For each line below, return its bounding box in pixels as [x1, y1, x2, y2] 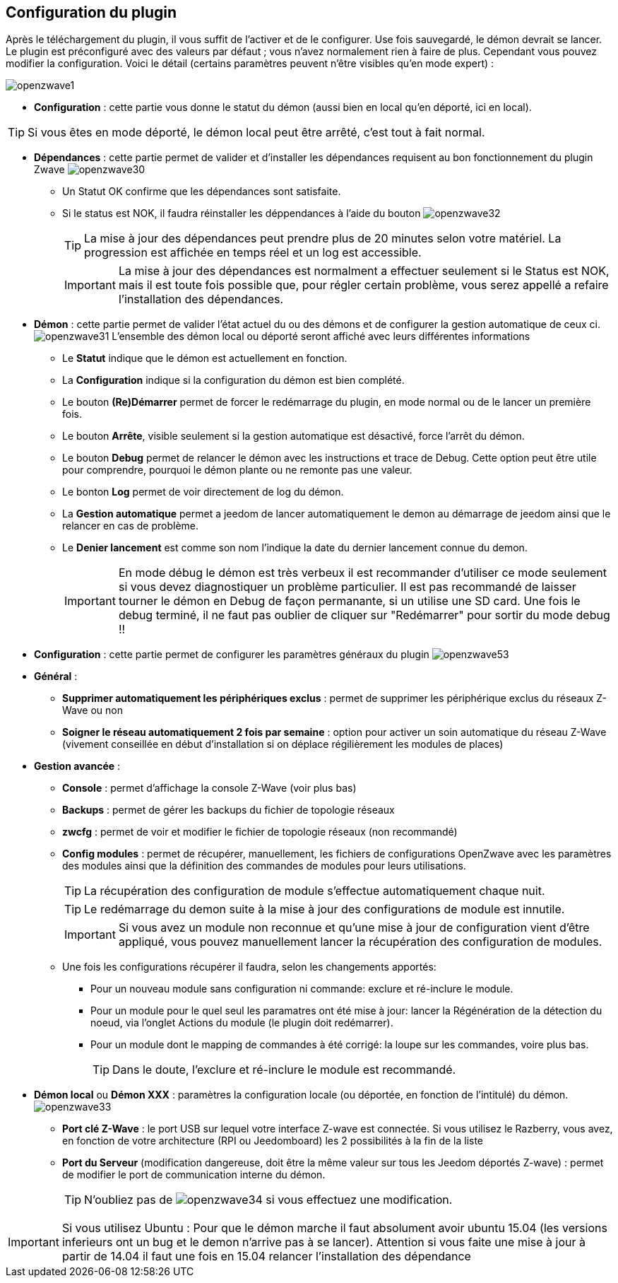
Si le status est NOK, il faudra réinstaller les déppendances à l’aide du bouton [62, 207, 421, 220]
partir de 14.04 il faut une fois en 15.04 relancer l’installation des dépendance [61, 1249, 471, 1264]
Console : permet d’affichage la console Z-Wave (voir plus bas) [62, 782, 357, 795]
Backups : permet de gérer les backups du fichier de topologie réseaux [62, 804, 395, 816]
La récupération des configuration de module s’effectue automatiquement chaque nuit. [84, 884, 545, 898]
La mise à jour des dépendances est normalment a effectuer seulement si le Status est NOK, [118, 264, 610, 279]
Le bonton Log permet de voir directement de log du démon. [62, 486, 344, 498]
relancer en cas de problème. [62, 520, 199, 532]
